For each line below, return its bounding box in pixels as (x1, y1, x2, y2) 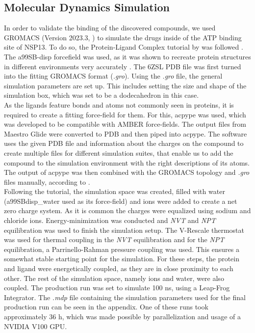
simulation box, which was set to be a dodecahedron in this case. (4, 90, 199, 100)
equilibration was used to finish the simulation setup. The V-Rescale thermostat (4, 224, 245, 235)
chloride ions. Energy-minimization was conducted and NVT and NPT (4, 215, 216, 225)
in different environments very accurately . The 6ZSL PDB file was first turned (4, 61, 241, 71)
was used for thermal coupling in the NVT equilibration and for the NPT (4, 234, 225, 245)
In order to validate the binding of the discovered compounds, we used (4, 23, 216, 33)
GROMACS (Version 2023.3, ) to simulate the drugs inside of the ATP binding (4, 32, 242, 42)
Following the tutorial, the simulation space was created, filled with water (4, 186, 225, 196)
